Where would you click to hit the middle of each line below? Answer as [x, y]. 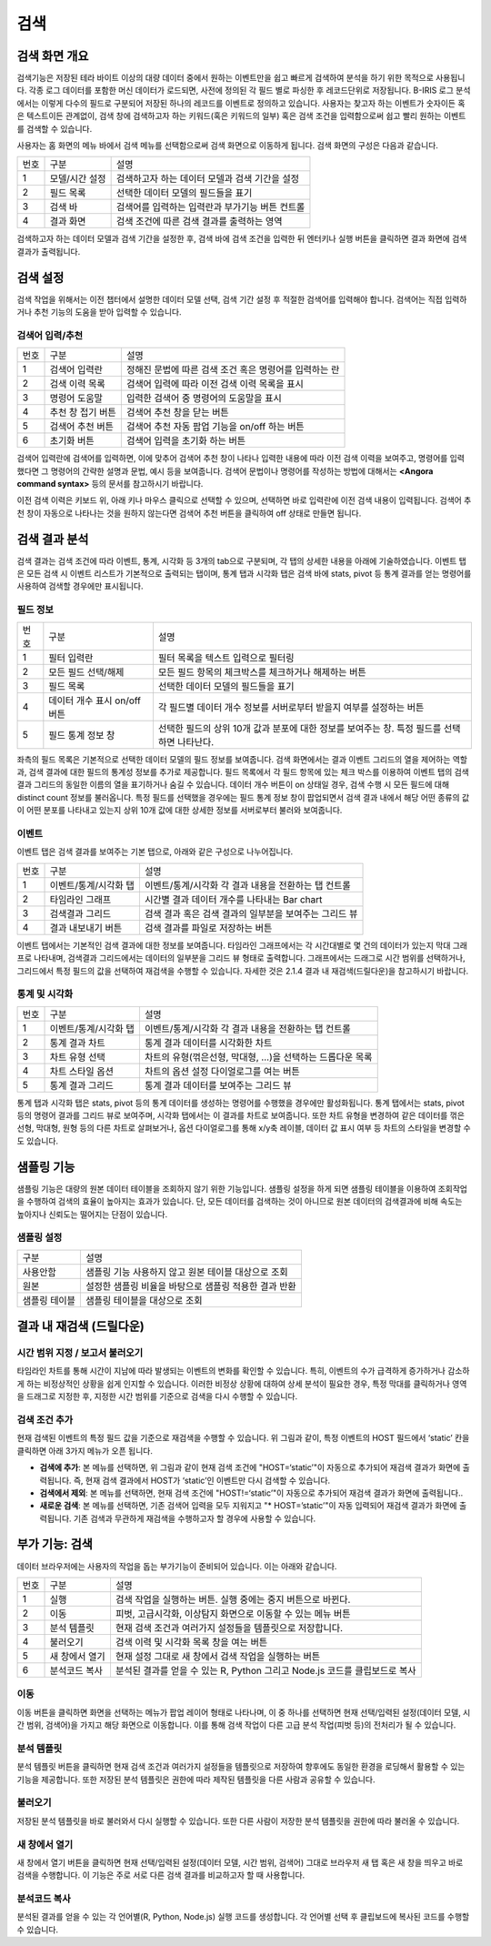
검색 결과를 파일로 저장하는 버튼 [208, 928]
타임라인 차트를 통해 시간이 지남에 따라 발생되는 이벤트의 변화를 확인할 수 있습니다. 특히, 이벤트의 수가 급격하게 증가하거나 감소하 [243, 1371]
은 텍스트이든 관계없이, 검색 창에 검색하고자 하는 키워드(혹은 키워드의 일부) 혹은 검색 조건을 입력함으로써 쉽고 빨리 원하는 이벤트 [241, 116]
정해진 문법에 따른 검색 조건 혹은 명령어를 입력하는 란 [233, 370]
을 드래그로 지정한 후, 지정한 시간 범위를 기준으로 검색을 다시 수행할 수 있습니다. [157, 1396]
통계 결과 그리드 [81, 1085]
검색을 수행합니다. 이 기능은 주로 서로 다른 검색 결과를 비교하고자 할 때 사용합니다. [161, 1875]
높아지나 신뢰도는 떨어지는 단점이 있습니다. [92, 1214]
